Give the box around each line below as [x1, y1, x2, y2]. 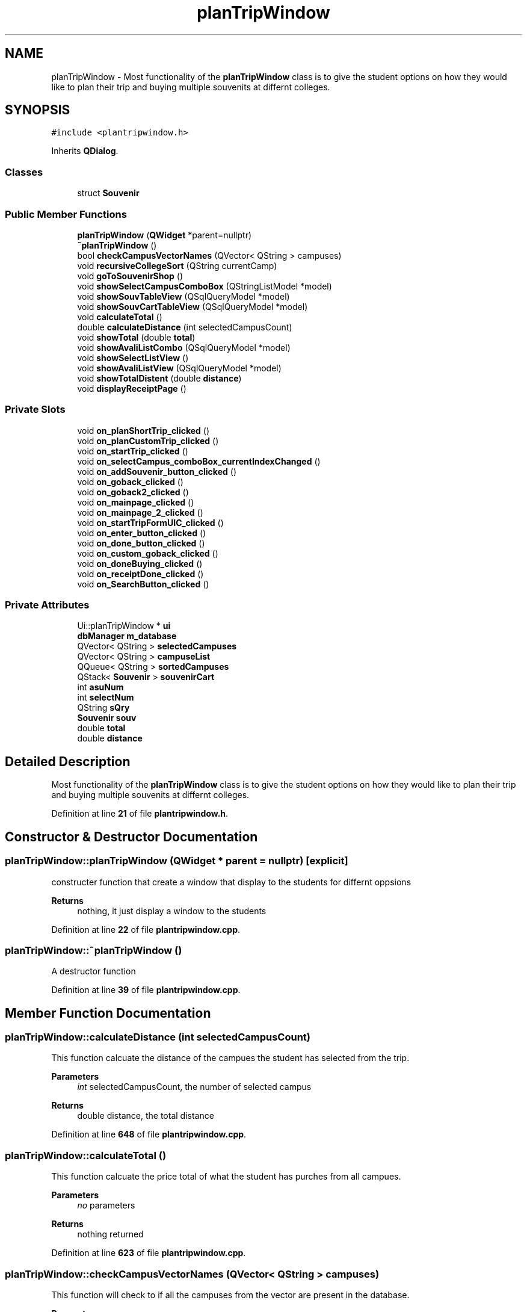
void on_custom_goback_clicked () [77, 548, 218, 559]
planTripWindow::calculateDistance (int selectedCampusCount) [5, 1031, 311, 1044]
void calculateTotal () [77, 311, 162, 322]
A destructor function [51, 966, 136, 977]
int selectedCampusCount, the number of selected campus [77, 1081, 312, 1092]
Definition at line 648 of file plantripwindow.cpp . [51, 1129, 247, 1140]
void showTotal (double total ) [77, 332, 196, 342]
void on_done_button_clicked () [77, 537, 205, 548]
